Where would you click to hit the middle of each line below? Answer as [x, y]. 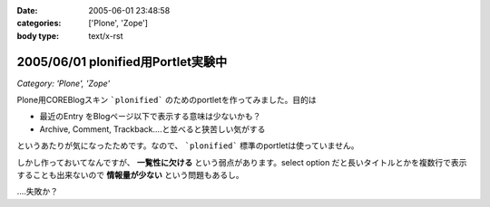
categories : [39, 24]
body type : [38, 35]
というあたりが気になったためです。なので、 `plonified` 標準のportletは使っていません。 [188, 146]
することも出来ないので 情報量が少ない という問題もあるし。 [130, 175]
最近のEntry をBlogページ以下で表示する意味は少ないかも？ [150, 117]
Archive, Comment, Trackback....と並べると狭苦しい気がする [152, 129]
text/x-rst [106, 35]
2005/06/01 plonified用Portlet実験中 [122, 62]
